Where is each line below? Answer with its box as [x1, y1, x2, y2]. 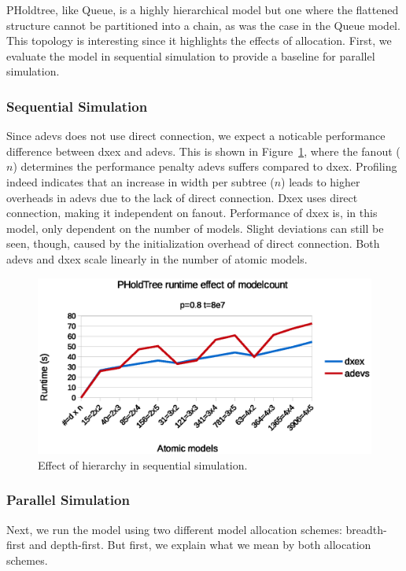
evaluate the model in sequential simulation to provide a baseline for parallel [6, 47, 375, 64]
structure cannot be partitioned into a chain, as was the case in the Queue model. [6, 17, 400, 33]
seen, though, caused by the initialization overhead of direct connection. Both [6, 235, 380, 252]
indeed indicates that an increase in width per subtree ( [6, 173, 275, 190]
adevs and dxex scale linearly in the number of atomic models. [6, 250, 308, 267]
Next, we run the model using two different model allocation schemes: [6, 521, 342, 537]
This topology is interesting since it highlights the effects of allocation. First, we [6, 32, 392, 49]
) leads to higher [281, 173, 360, 190]
